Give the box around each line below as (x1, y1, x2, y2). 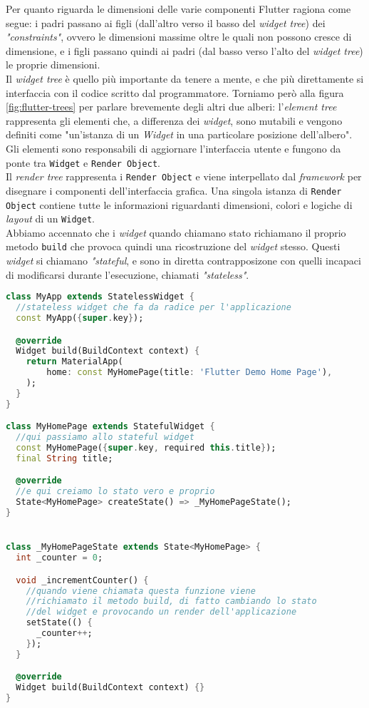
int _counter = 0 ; (16, 553, 103, 563)
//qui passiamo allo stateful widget (16, 432, 194, 443)
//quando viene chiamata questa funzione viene (26, 585, 256, 596)
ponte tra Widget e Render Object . (6, 155, 160, 170)
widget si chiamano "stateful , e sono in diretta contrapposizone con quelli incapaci (6, 253, 361, 268)
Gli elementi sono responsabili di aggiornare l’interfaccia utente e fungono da (6, 140, 341, 155)
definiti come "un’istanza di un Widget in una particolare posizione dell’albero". (6, 127, 353, 142)
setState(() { (26, 617, 93, 628)
